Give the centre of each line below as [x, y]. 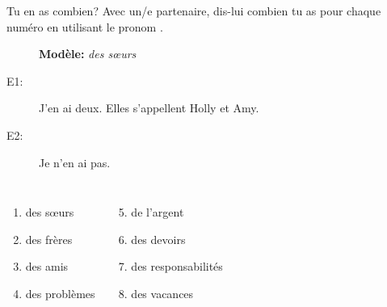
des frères [49, 239]
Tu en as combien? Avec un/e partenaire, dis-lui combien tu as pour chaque [194, 11]
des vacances [162, 293]
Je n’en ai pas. [75, 162]
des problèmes [60, 293]
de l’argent [158, 212]
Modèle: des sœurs [88, 54]
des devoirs [158, 239]
